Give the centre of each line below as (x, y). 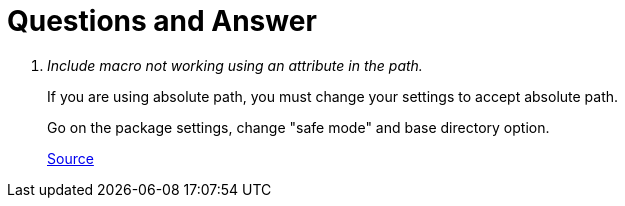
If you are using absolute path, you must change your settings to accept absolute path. (333, 96)
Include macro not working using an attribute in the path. (235, 65)
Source (70, 158)
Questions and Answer (162, 21)
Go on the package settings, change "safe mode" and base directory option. (298, 127)
